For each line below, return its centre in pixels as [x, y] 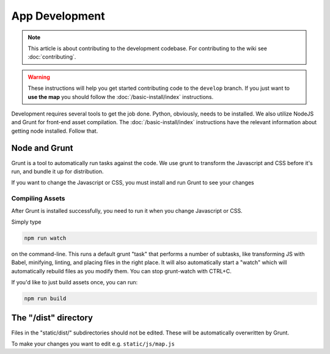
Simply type [26, 222]
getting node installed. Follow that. [55, 131]
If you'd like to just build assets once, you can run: [75, 282]
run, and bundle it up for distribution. [57, 171]
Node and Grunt [42, 148]
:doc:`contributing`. [52, 57]
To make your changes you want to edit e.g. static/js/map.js [93, 344]
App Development [58, 16]
